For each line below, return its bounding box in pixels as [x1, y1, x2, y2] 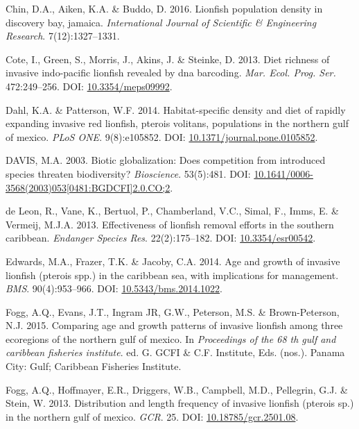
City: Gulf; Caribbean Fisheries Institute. [6, 359, 182, 373]
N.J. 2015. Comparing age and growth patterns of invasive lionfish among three [6, 318, 343, 333]
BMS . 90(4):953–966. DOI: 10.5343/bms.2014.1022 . [6, 281, 222, 296]
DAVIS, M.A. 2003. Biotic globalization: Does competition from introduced [6, 153, 326, 167]
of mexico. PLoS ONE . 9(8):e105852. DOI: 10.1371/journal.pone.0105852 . [6, 129, 318, 144]
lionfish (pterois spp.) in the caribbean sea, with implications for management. [6, 267, 339, 282]
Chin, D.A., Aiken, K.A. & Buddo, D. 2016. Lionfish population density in [6, 1, 323, 15]
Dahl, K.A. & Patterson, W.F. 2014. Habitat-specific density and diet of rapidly [6, 102, 346, 117]
